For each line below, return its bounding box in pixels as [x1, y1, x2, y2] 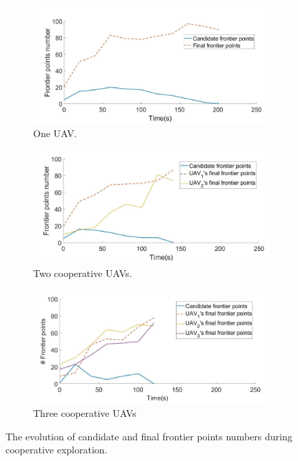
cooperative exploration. [6, 442, 108, 457]
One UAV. [33, 126, 77, 141]
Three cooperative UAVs [33, 406, 137, 420]
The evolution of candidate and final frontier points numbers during [6, 429, 292, 443]
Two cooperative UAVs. [33, 265, 132, 280]
